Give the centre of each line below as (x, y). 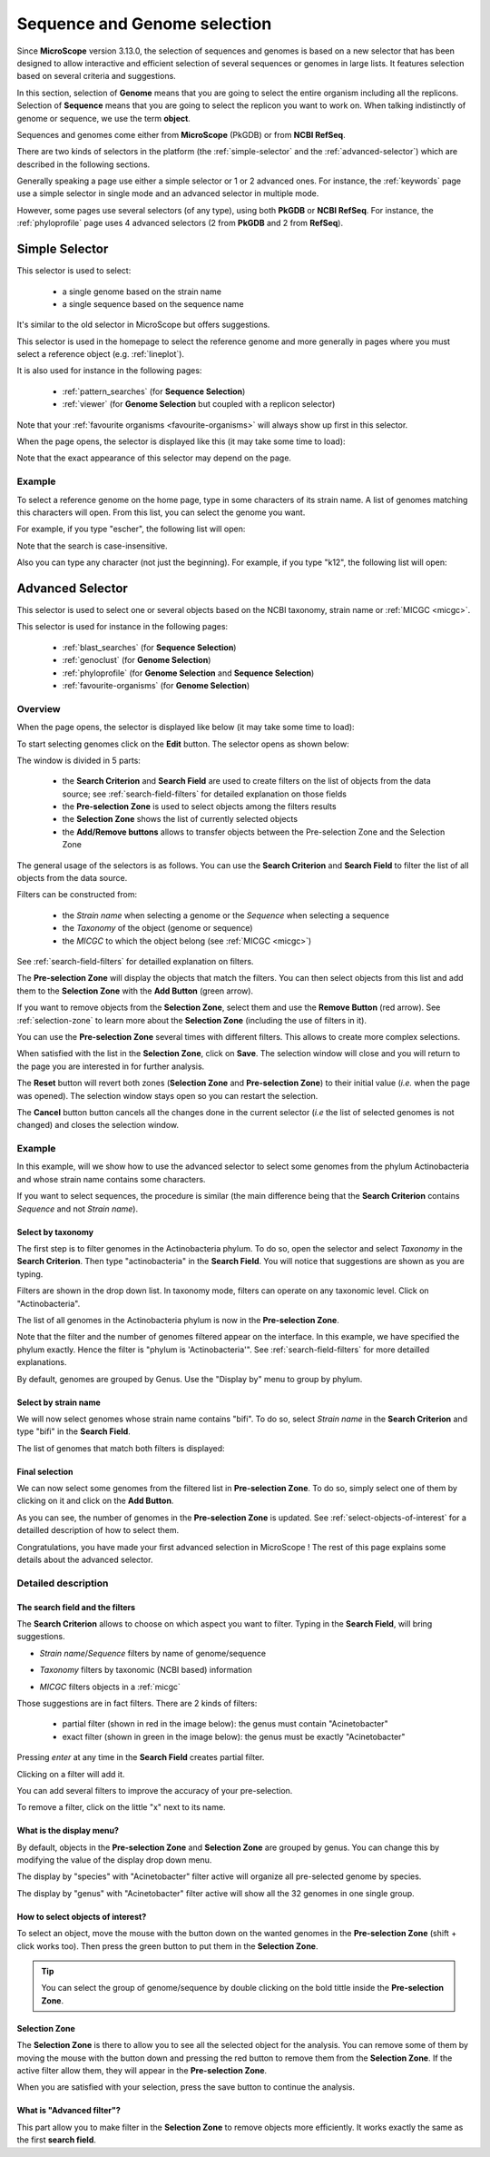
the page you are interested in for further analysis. (111, 1066)
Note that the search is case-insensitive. (92, 546)
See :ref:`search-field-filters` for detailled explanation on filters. (135, 961)
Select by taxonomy (55, 1232)
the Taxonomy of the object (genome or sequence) (157, 928)
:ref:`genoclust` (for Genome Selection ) (137, 660)
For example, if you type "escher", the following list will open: (131, 529)
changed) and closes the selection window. (98, 1125)
